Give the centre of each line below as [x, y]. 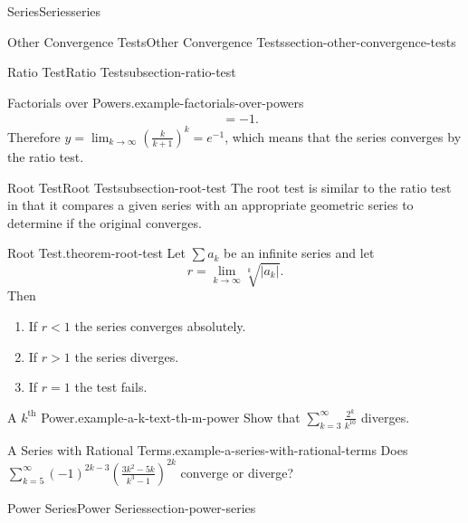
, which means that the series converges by [343, 136]
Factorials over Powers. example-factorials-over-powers [156, 102]
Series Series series [54, 11]
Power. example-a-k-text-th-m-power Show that [171, 417]
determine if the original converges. [105, 222]
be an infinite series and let [299, 253]
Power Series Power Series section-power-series [132, 507]
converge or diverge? [237, 472]
